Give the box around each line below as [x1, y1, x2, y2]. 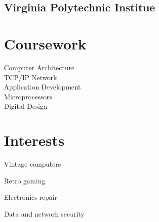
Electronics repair [4, 192, 57, 202]
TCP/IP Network [4, 72, 57, 82]
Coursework [4, 33, 86, 53]
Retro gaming [4, 175, 45, 185]
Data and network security [4, 208, 84, 219]
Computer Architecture [4, 62, 75, 72]
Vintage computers [4, 159, 61, 169]
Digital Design [4, 101, 47, 111]
